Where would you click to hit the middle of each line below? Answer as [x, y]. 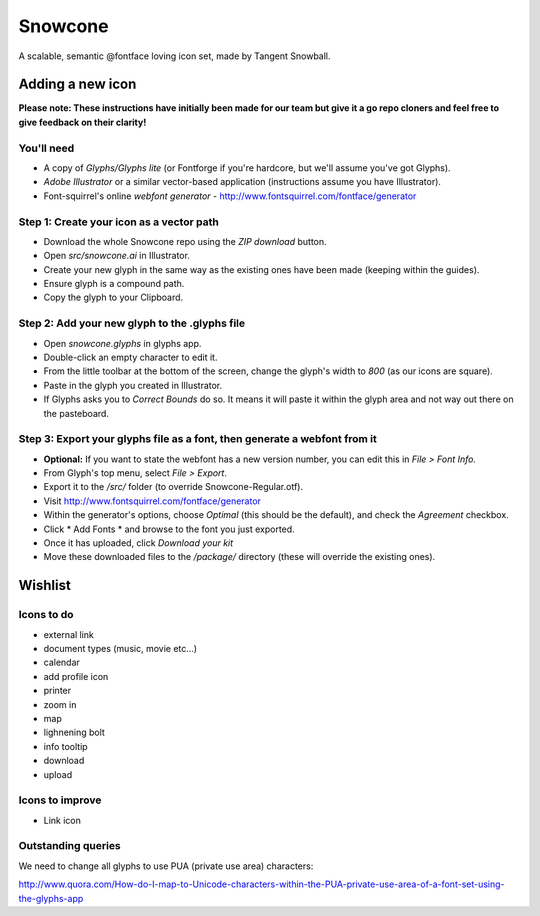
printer [57, 691]
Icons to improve [60, 800]
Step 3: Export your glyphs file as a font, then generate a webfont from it [197, 439]
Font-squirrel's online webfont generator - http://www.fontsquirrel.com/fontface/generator [230, 196]
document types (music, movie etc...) [120, 648]
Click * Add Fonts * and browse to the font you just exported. [169, 529]
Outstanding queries [70, 846]
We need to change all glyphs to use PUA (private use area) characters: [166, 866]
